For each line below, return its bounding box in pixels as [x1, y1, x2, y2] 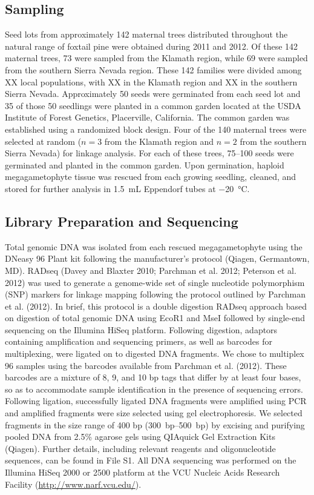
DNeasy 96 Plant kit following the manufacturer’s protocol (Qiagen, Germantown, [5, 252, 310, 265]
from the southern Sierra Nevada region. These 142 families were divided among [5, 63, 302, 76]
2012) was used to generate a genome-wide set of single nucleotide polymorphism [5, 276, 305, 288]
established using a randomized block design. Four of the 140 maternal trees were [5, 122, 307, 135]
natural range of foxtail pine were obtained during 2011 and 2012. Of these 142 [5, 39, 298, 52]
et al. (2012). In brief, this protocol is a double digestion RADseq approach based [5, 299, 307, 312]
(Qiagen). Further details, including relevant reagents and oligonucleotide [5, 442, 276, 454]
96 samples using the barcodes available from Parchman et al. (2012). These [5, 359, 287, 371]
